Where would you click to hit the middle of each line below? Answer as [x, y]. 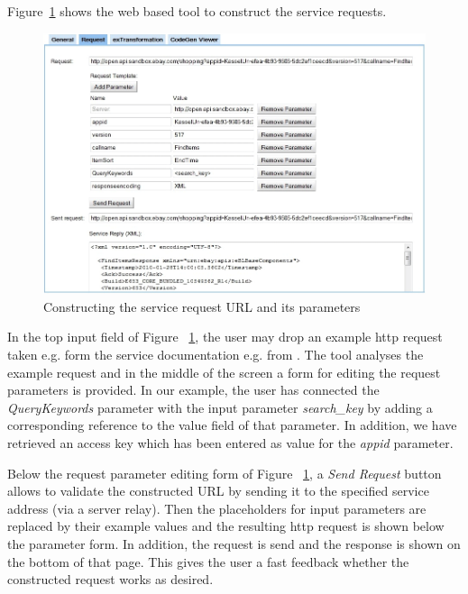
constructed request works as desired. [110, 579]
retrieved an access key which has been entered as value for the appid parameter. [230, 442]
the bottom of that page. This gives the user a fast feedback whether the [208, 561]
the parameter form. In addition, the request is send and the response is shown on [234, 543]
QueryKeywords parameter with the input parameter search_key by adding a [220, 407]
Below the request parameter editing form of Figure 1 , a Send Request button [225, 473]
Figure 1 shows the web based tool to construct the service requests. [197, 11]
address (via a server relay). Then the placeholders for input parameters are [217, 508]
